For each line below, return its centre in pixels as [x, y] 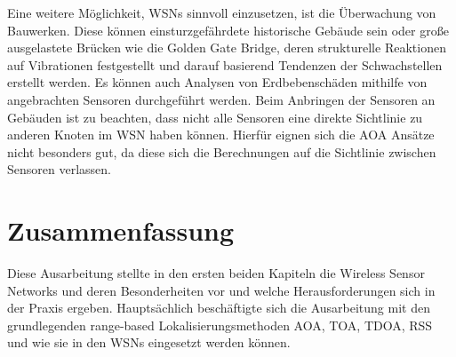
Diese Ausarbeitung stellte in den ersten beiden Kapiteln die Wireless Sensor [216, 273]
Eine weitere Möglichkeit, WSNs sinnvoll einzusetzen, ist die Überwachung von [222, 12]
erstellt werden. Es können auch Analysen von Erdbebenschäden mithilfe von [217, 82]
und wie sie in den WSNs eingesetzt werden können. [149, 342]
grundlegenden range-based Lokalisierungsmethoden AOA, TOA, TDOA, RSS [220, 325]
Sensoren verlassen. [59, 169]
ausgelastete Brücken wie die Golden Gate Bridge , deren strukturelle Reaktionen [227, 48]
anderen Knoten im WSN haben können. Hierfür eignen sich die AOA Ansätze [221, 135]
